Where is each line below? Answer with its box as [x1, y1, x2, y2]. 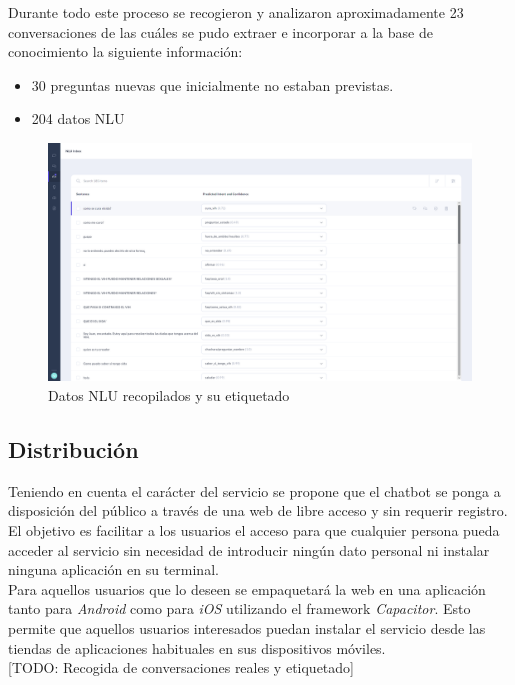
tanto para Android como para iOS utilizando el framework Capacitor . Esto [8, 598, 471, 619]
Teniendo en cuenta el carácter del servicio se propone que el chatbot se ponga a [8, 480, 501, 501]
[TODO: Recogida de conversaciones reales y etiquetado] [8, 657, 354, 678]
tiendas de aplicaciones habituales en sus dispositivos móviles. [8, 637, 386, 658]
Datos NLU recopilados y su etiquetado [48, 385, 290, 406]
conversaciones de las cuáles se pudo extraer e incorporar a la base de [8, 21, 433, 42]
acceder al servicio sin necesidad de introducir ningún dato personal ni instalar [8, 539, 490, 560]
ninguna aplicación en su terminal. [8, 559, 219, 580]
